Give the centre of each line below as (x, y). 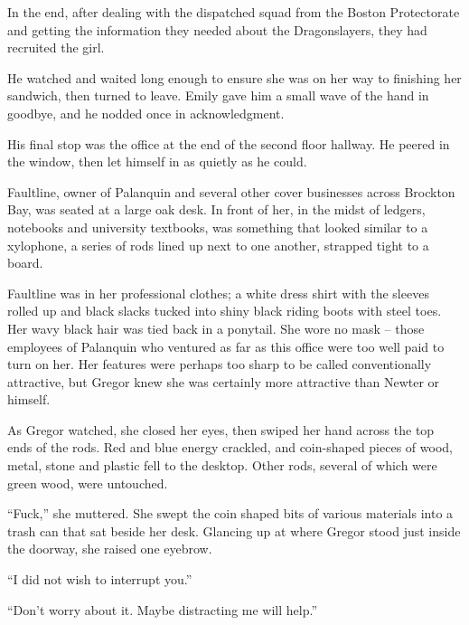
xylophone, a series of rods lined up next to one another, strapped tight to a (218, 245)
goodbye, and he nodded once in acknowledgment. (146, 113)
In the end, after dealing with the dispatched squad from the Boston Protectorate (234, 12)
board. (25, 263)
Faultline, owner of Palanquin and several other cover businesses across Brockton (231, 191)
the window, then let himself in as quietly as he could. (157, 161)
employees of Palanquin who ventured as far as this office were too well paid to (226, 346)
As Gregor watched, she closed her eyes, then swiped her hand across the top (221, 429)
